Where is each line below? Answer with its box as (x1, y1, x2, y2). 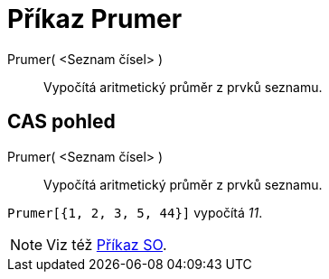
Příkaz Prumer (7, 4, 183, 34)
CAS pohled (7, 110, 116, 134)
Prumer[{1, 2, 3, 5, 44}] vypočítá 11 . (7, 204, 263, 220)
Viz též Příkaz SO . (46, 235, 167, 254)
